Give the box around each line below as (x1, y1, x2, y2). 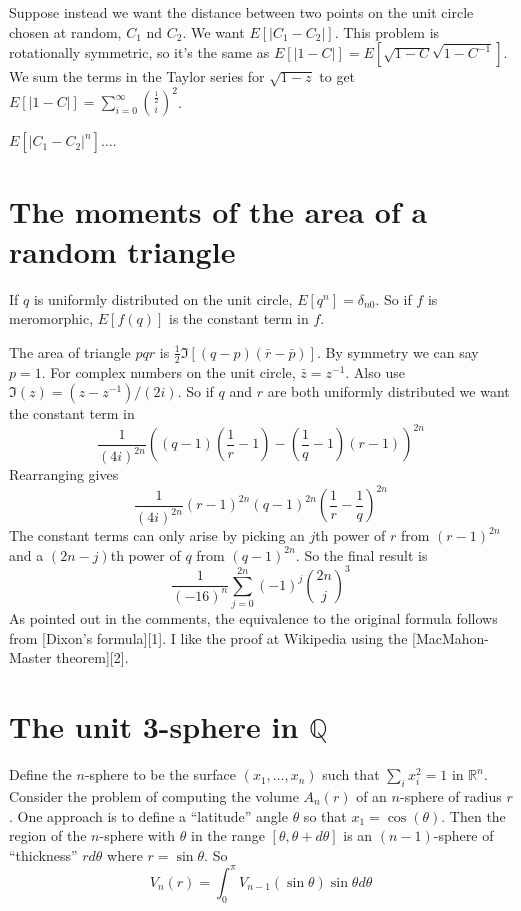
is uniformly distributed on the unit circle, (33, 288, 293, 309)
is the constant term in (169, 308, 309, 329)
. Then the (441, 805, 506, 826)
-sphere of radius (399, 785, 502, 806)
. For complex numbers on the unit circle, (41, 361, 296, 382)
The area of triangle (9, 341, 131, 362)
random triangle (9, 230, 236, 271)
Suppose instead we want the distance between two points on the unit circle (9, 2, 474, 22)
